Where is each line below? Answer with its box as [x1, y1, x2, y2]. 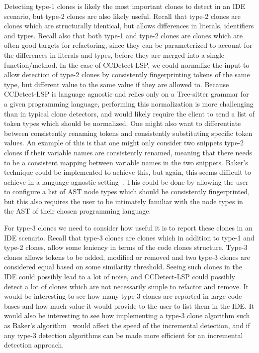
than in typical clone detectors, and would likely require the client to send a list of [4, 108, 255, 118]
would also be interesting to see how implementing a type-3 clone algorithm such [4, 310, 250, 321]
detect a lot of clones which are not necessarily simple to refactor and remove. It [4, 281, 249, 291]
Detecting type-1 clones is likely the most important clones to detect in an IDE [4, 1, 246, 11]
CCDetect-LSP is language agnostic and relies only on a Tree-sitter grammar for [4, 89, 249, 99]
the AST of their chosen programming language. [4, 206, 151, 216]
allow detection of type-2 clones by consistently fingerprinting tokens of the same [4, 69, 250, 80]
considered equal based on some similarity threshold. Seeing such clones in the [4, 261, 242, 272]
